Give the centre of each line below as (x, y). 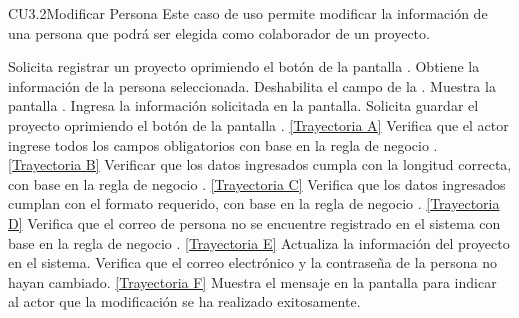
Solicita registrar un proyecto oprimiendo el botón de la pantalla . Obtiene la (244, 66)
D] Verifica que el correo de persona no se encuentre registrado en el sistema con (254, 222)
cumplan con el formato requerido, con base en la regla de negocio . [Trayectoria (254, 203)
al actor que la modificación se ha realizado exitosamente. (184, 301)
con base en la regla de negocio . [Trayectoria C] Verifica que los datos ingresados (257, 183)
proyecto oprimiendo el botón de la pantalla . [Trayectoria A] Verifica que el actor (258, 124)
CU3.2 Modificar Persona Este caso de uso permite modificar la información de (248, 13)
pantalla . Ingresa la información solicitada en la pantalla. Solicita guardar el (243, 105)
